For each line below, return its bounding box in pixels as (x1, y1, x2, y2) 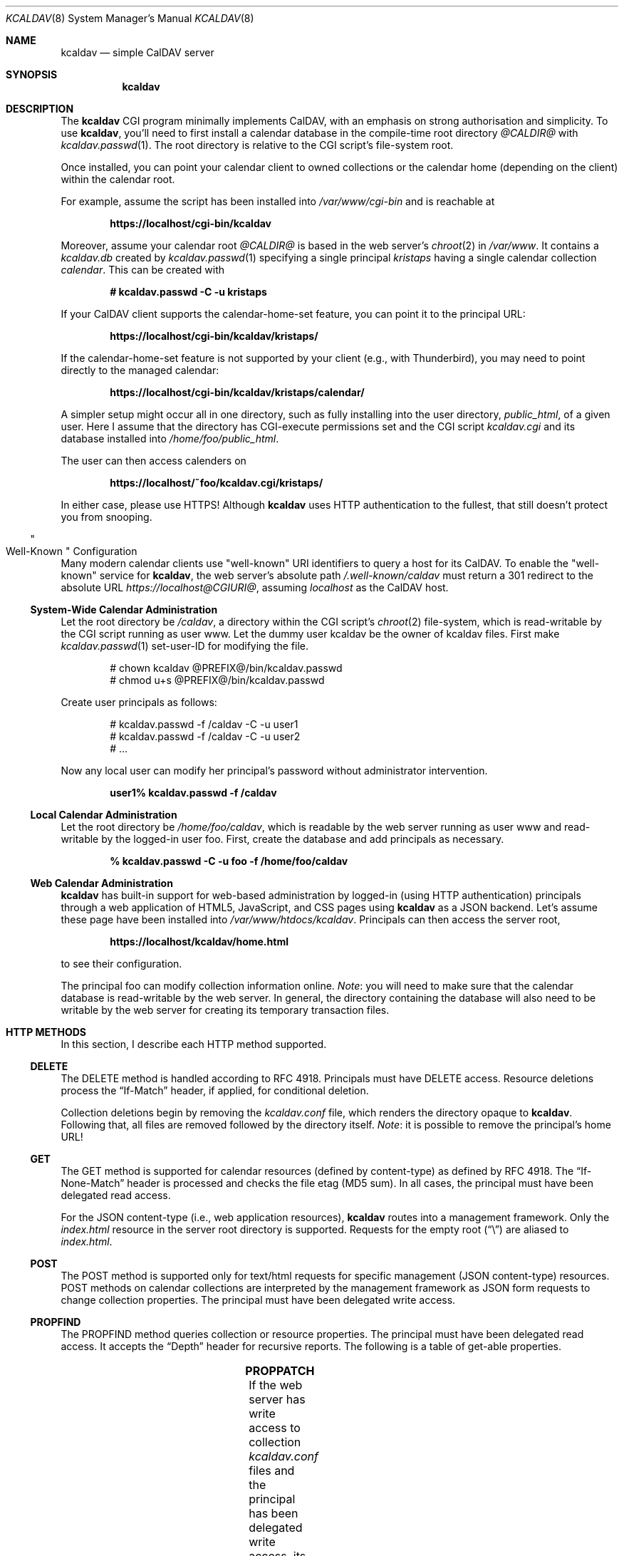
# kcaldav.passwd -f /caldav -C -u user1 (110, 718, 298, 730)
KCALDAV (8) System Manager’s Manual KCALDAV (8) (6, 12, 254, 24)
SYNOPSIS (6, 68, 58, 81)
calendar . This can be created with (61, 264, 225, 276)
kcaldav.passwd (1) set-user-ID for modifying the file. (61, 640, 309, 652)
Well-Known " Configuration (6, 545, 137, 557)
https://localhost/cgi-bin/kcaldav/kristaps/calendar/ (110, 386, 365, 398)
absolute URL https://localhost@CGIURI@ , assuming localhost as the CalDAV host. (61, 581, 449, 593)
